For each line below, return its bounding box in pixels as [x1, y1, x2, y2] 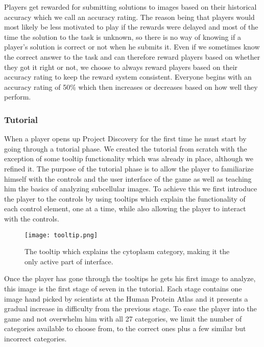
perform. [4, 91, 31, 102]
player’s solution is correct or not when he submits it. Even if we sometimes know [4, 41, 260, 52]
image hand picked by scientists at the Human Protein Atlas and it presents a [4, 293, 248, 304]
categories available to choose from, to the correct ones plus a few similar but [4, 323, 246, 334]
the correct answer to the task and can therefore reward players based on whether [4, 51, 260, 62]
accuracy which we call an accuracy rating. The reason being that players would [4, 11, 255, 22]
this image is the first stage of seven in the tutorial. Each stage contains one [4, 283, 242, 293]
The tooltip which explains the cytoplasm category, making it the [25, 246, 230, 257]
